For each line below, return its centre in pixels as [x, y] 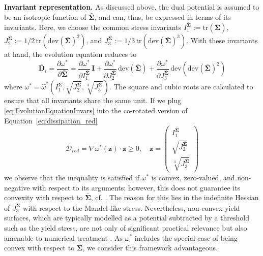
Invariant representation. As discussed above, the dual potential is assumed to [132, 7]
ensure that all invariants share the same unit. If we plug [93, 100]
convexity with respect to [43, 197]
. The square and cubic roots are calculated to [181, 87]
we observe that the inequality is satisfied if [72, 177]
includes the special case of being [186, 237]
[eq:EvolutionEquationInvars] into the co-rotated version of [96, 110]
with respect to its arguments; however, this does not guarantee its [136, 187]
